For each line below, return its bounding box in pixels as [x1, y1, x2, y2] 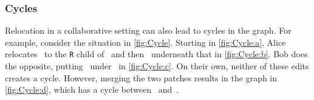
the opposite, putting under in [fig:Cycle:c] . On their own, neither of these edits [5, 60, 309, 72]
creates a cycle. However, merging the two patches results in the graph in [5, 71, 278, 84]
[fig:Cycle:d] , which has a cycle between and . [5, 83, 179, 96]
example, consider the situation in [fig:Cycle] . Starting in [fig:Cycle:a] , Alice [5, 36, 286, 48]
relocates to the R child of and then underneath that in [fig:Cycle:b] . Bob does [5, 48, 308, 60]
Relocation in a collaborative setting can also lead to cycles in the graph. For [5, 24, 292, 37]
